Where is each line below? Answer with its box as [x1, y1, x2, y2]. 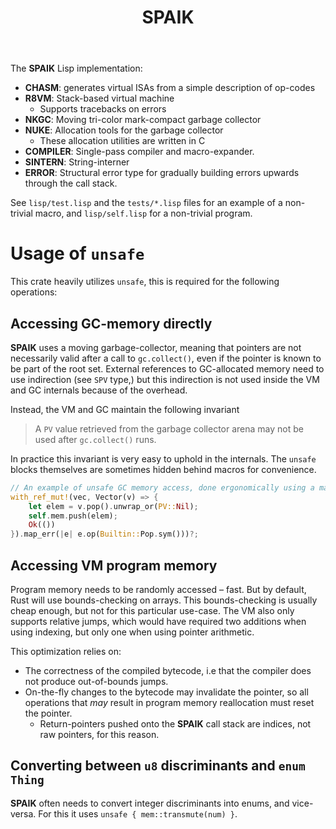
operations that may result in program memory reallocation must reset [24, 697, 315, 708]
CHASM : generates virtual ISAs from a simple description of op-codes [24, 82, 316, 94]
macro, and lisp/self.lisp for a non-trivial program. [34, 207, 253, 220]
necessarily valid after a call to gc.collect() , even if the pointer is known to [10, 352, 322, 364]
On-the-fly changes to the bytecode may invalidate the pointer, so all [24, 686, 309, 698]
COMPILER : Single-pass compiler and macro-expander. [24, 146, 255, 158]
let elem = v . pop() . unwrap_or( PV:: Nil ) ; [28, 501, 199, 511]
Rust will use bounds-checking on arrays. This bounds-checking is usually [10, 594, 318, 606]
